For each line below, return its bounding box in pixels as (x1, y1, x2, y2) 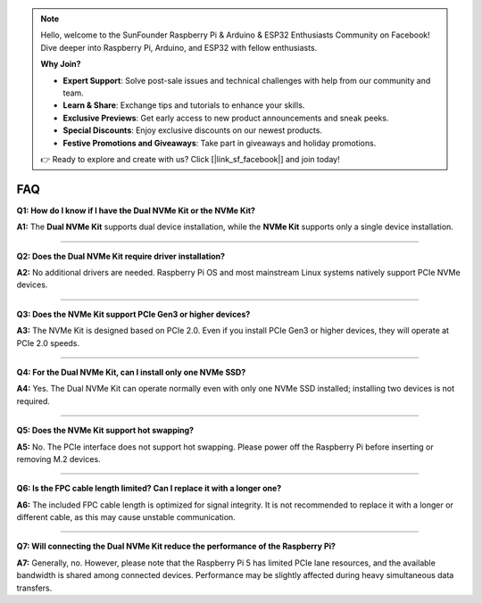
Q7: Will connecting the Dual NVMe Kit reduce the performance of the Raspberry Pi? (16, 541, 337, 552)
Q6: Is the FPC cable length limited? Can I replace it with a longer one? (16, 483, 282, 494)
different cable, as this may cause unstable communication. (16, 512, 236, 523)
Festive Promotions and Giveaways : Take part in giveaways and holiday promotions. (62, 137, 377, 148)
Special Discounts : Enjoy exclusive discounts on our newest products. (62, 125, 323, 136)
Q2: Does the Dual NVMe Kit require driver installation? (16, 251, 226, 261)
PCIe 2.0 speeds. (16, 337, 80, 348)
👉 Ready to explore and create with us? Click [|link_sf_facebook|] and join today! (40, 153, 340, 164)
